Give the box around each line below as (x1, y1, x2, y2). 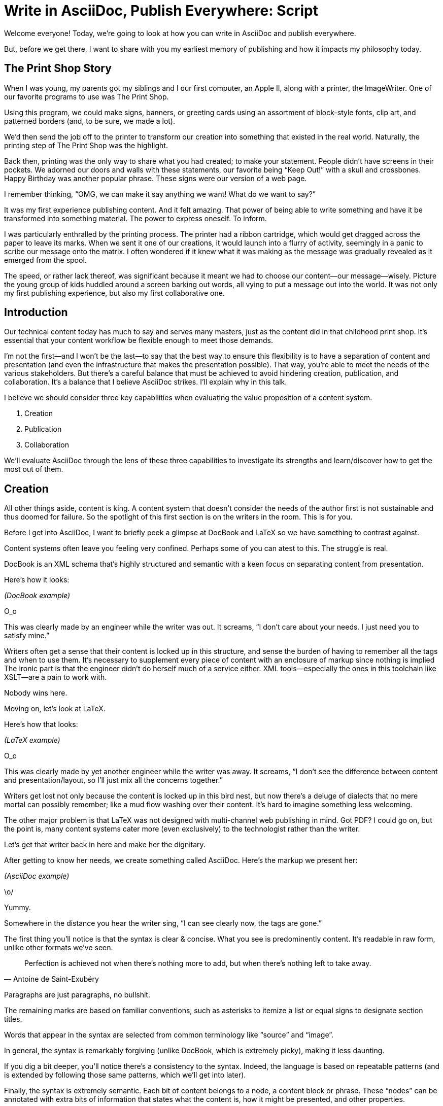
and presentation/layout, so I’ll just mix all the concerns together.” (4, 776, 223, 785)
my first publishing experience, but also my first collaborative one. (4, 288, 225, 297)
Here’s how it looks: (4, 575, 70, 584)
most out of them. (4, 465, 63, 474)
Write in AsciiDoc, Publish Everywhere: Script (4, 2, 318, 19)
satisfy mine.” (4, 631, 50, 640)
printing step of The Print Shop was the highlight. (4, 141, 168, 150)
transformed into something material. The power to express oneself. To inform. (4, 214, 267, 223)
